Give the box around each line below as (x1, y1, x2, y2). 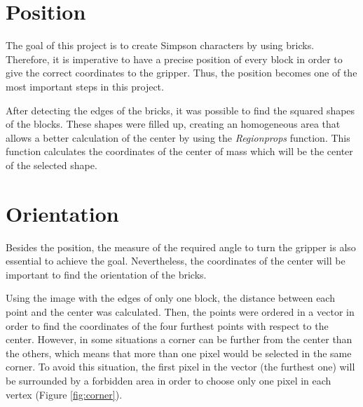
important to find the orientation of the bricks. (6, 267, 207, 281)
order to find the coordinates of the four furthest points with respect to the (6, 318, 329, 333)
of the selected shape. (6, 157, 97, 172)
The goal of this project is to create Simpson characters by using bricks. (6, 38, 315, 53)
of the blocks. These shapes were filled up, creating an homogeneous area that (6, 116, 341, 131)
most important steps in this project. (6, 79, 164, 93)
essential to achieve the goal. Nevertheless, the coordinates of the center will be (6, 253, 345, 268)
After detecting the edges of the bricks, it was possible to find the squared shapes (6, 102, 355, 117)
